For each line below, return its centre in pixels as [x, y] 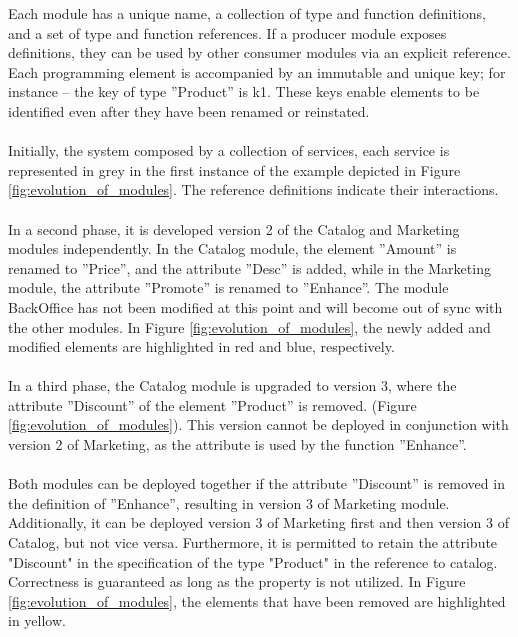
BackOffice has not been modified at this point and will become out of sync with [255, 306]
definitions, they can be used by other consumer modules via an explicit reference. [259, 52]
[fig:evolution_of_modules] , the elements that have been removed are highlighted [257, 600]
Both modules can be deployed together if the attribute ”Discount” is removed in [256, 483]
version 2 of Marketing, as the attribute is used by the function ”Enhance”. [237, 444]
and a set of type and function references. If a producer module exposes [227, 32]
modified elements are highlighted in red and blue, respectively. [201, 346]
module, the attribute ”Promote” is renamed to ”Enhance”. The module [228, 287]
